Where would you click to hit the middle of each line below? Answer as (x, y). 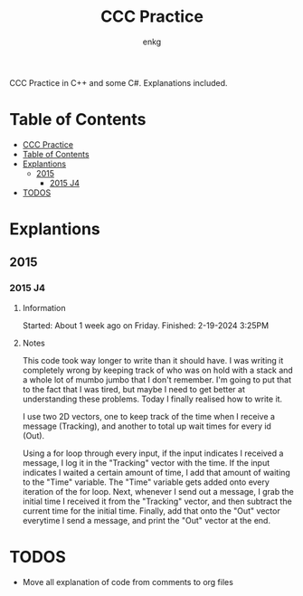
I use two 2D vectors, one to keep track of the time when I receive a (149, 416)
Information (44, 307)
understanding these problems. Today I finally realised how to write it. (152, 399)
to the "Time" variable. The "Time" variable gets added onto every (146, 482)
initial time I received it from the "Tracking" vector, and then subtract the (157, 501)
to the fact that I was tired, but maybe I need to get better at (134, 389)
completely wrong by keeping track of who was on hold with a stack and (158, 370)
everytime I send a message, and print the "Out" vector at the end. (147, 520)
